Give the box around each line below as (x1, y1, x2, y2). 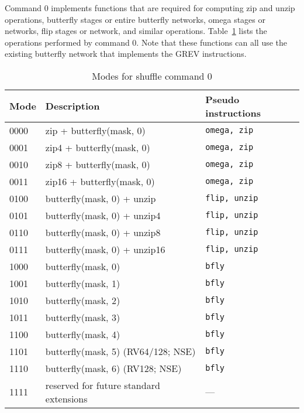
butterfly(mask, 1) (45, 276, 120, 290)
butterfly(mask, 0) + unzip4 (45, 208, 161, 222)
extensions (45, 391, 88, 405)
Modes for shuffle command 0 (92, 69, 212, 83)
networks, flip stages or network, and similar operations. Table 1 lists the (5, 25, 267, 37)
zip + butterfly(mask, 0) (45, 123, 146, 137)
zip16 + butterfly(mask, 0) (45, 174, 155, 188)
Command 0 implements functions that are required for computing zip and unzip (5, 2, 295, 13)
